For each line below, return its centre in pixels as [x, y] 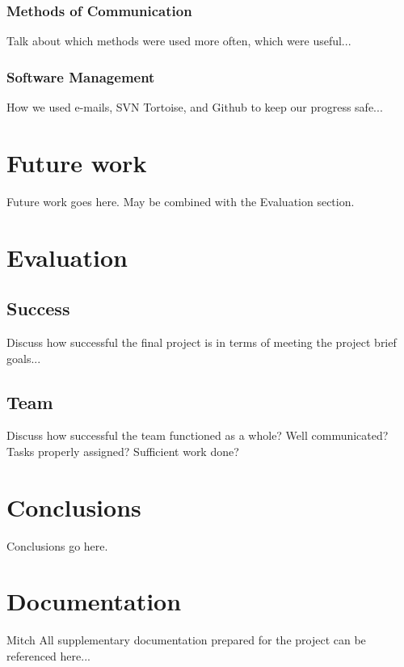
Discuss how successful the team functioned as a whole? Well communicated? [198, 435]
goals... [24, 358]
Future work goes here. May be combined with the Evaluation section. [181, 201]
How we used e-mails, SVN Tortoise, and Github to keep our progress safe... [195, 107]
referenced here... [48, 655]
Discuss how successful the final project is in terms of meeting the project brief [202, 342]
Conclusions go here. [57, 545]
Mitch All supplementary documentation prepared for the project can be [186, 640]
